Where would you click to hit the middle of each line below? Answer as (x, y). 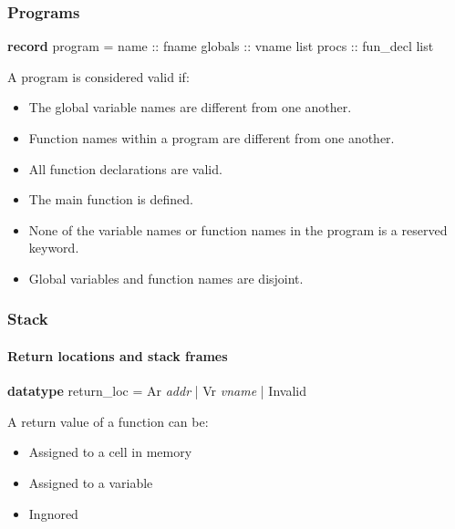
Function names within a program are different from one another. (212, 138)
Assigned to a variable (91, 482)
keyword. (54, 248)
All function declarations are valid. (125, 168)
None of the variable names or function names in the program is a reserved (238, 229)
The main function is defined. (111, 199)
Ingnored (53, 513)
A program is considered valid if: (98, 76)
